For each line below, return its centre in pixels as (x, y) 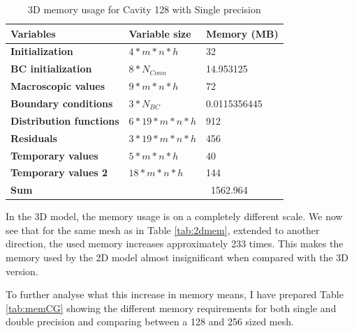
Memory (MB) (242, 33)
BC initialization (51, 69)
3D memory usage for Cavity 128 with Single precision (145, 9)
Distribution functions (65, 120)
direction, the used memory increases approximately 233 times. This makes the (175, 243)
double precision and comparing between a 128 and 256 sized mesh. (150, 322)
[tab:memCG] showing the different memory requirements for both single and (171, 308)
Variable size (160, 33)
